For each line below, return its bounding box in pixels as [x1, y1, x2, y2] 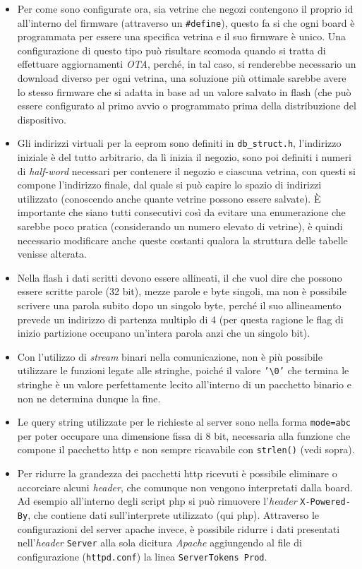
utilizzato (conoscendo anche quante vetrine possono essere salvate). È [17, 191, 321, 205]
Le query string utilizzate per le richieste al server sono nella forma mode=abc [17, 414, 351, 429]
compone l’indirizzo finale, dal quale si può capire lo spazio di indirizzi [17, 177, 322, 192]
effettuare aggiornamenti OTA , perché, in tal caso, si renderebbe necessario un [17, 56, 356, 71]
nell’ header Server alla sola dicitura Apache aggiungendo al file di [17, 535, 302, 550]
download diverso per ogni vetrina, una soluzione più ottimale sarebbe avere [17, 71, 346, 85]
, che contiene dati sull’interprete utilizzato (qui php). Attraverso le [28, 507, 320, 522]
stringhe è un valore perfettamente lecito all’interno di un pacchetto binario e [17, 377, 351, 392]
